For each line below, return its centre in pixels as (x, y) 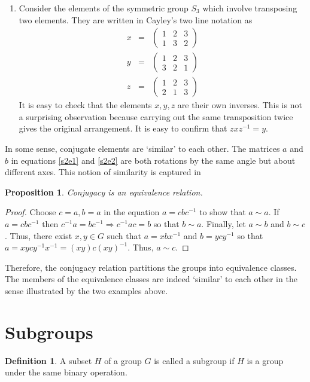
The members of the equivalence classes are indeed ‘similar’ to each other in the (151, 279)
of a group (123, 360)
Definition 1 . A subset (48, 360)
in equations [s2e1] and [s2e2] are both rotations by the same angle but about (153, 160)
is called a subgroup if (194, 360)
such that (124, 235)
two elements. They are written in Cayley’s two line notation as (136, 19)
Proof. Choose (31, 212)
